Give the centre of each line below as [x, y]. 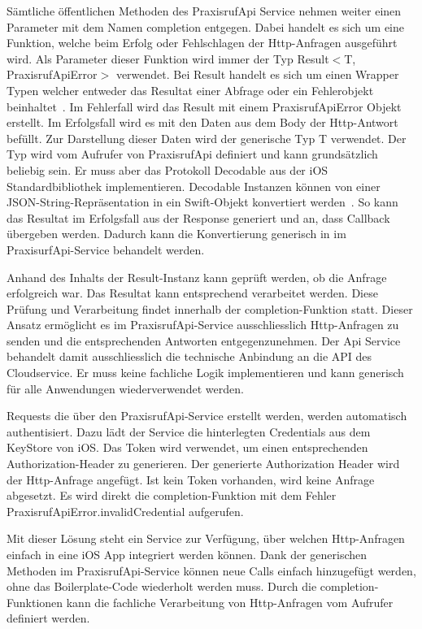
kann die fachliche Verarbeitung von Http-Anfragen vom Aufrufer [230, 602]
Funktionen [35, 602]
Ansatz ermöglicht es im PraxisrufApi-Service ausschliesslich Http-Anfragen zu [203, 325]
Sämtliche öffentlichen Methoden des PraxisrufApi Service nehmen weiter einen [204, 11]
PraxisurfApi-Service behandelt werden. [106, 249]
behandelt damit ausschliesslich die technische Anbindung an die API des [189, 356]
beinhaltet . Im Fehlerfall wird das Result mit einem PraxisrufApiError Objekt [204, 106]
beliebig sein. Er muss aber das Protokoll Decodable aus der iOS [167, 169]
